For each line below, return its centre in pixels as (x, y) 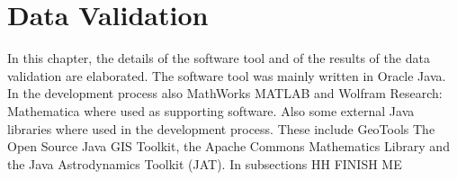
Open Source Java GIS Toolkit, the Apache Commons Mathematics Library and (228, 146)
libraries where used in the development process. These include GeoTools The (221, 128)
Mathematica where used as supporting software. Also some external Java (211, 110)
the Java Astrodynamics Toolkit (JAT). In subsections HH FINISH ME (205, 163)
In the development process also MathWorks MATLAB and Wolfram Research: (225, 93)
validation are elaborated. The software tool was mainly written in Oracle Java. (227, 75)
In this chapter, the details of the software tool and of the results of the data (219, 58)
